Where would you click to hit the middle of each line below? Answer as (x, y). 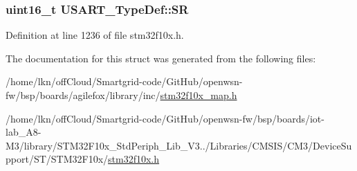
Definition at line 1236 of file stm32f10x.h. (95, 35)
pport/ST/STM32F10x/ (57, 159)
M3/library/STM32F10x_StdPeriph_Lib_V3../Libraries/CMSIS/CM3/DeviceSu (179, 145)
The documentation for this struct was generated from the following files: (161, 58)
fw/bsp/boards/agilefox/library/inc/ (83, 95)
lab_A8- (24, 132)
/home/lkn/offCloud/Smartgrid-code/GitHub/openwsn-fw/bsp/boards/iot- (165, 118)
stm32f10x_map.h (199, 95)
